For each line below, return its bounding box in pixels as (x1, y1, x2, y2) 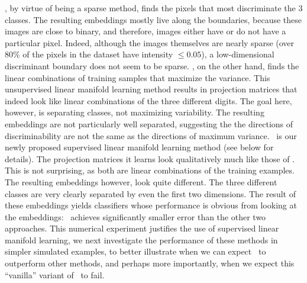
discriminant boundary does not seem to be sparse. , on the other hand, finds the (5, 59, 299, 72)
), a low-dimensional (201, 48, 274, 60)
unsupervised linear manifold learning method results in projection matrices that (5, 83, 298, 95)
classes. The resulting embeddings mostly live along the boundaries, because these (5, 13, 302, 25)
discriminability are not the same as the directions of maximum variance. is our (5, 129, 297, 141)
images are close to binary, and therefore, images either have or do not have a (5, 25, 286, 37)
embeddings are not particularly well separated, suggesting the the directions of (5, 117, 293, 130)
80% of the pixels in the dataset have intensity (5, 48, 173, 60)
